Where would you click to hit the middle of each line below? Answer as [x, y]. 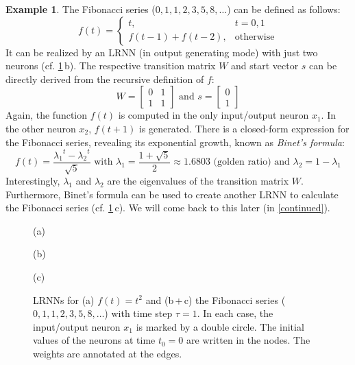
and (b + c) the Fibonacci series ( [216, 299]
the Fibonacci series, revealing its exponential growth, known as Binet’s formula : [175, 142]
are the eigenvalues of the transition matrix [198, 181]
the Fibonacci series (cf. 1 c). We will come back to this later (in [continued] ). [168, 208]
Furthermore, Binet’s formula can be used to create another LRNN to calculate [172, 194]
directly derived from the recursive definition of [105, 79]
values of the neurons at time [94, 340]
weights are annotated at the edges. [108, 354]
